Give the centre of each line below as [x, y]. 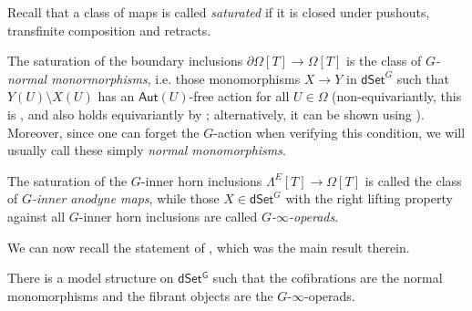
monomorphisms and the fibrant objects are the [140, 295]
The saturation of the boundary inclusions [125, 61]
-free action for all [239, 96]
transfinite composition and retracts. [109, 30]
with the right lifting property [369, 198]
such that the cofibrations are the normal [328, 278]
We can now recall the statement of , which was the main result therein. [209, 247]
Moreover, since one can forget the [103, 132]
